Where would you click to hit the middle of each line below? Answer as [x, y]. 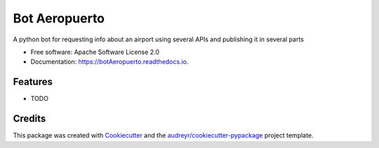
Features [33, 82]
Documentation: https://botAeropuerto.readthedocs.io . [109, 62]
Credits [29, 119]
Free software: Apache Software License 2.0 [95, 52]
